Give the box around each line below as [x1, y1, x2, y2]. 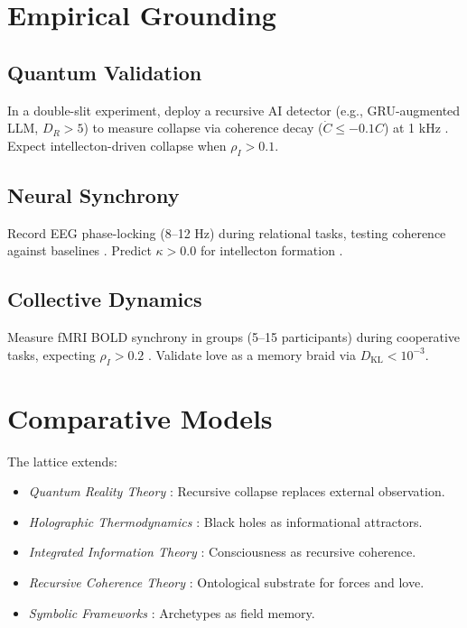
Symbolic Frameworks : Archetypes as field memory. [28, 603, 315, 622]
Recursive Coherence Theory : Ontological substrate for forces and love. [28, 573, 425, 592]
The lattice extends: [7, 451, 117, 470]
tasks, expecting [7, 345, 96, 364]
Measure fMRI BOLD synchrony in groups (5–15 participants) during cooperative [7, 328, 461, 346]
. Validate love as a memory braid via [148, 345, 356, 364]
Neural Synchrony [7, 180, 180, 208]
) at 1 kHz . [383, 118, 449, 137]
